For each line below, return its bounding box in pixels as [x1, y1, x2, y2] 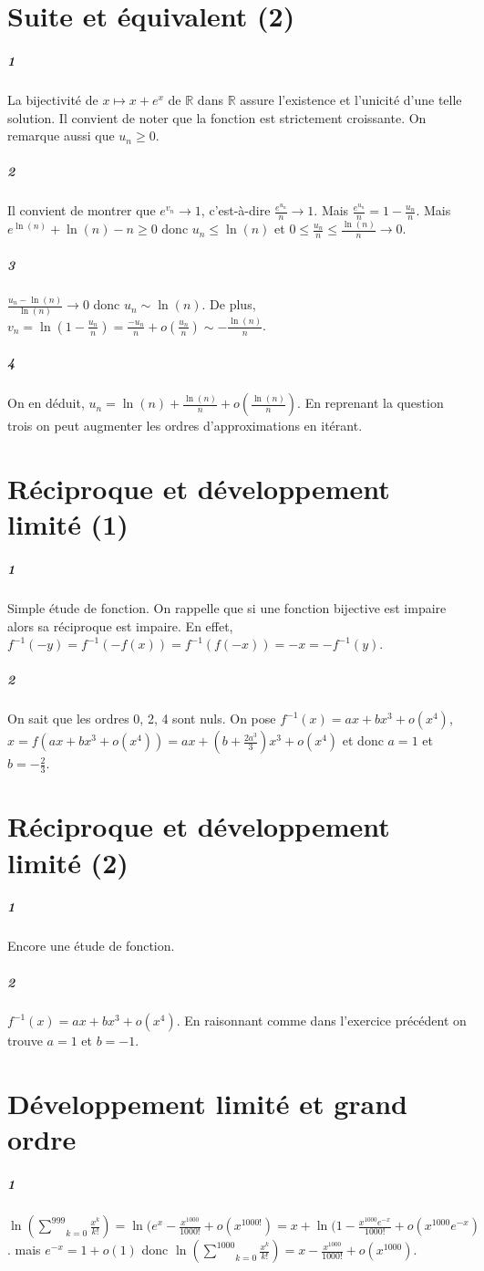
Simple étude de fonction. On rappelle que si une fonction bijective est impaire [7, 599, 447, 618]
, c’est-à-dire [201, 201, 271, 220]
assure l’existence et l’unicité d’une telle [240, 89, 462, 109]
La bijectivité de [7, 89, 98, 109]
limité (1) [7, 505, 129, 543]
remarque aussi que [7, 126, 115, 145]
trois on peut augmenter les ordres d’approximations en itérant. [7, 416, 363, 435]
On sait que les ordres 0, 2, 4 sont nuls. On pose [7, 709, 276, 728]
